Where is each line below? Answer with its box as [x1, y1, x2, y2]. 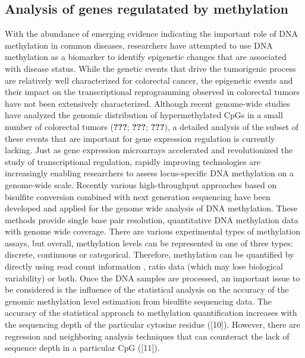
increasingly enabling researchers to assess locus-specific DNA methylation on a [5, 167, 294, 179]
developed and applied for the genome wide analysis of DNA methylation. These [5, 202, 298, 214]
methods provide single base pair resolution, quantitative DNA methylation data [5, 213, 298, 226]
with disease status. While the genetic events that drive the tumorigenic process [5, 62, 296, 74]
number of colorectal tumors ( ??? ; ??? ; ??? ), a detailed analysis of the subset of [5, 120, 299, 132]
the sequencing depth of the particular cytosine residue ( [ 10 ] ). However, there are [5, 318, 300, 331]
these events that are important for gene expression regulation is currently [5, 132, 275, 144]
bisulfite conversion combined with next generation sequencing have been [5, 190, 271, 202]
